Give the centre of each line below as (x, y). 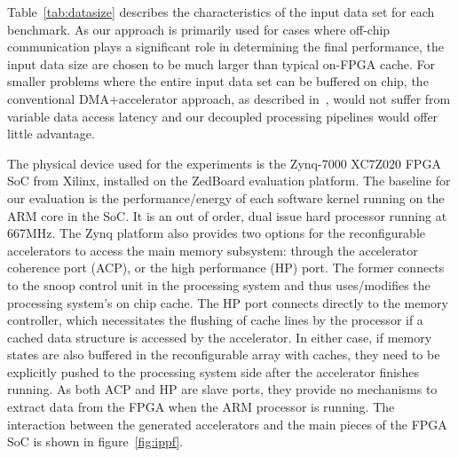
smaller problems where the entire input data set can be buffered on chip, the (218, 81)
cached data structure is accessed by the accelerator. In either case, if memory (220, 337)
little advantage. (51, 134)
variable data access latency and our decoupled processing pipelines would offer (223, 116)
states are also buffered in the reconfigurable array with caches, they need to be (224, 355)
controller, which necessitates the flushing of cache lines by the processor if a (215, 320)
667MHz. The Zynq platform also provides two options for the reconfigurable (217, 233)
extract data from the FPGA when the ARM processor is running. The (201, 407)
